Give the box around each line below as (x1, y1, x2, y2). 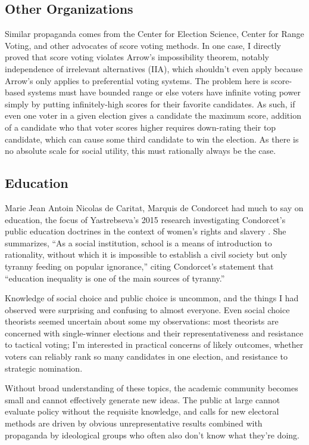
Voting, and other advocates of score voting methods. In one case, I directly (5, 39, 281, 51)
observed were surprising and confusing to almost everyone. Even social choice (5, 303, 290, 316)
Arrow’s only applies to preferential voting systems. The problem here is (5, 74, 269, 86)
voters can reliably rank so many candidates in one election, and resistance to (5, 350, 288, 363)
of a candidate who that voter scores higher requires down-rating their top (5, 120, 276, 133)
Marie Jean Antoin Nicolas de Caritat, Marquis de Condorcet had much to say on (5, 201, 304, 214)
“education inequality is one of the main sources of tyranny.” (5, 271, 225, 284)
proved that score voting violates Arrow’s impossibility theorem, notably (5, 51, 269, 63)
